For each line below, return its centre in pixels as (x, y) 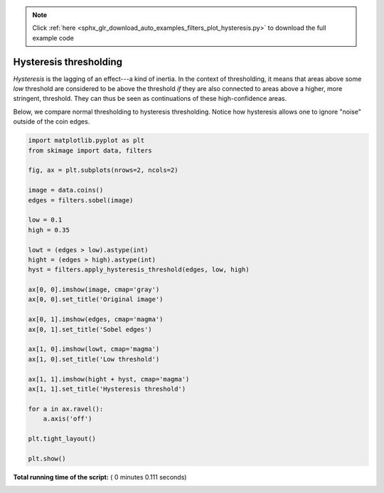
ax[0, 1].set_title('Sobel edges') (90, 329)
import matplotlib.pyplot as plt (86, 141)
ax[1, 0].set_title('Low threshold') (94, 359)
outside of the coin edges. (52, 121)
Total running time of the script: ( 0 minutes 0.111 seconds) (100, 477)
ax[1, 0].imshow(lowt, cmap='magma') (94, 349)
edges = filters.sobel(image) (81, 200)
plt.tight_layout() (62, 438)
